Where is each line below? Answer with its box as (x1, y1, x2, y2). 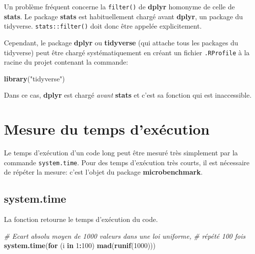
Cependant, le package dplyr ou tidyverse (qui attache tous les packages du (4, 37, 238, 47)
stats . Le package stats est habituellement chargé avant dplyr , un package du (4, 11, 243, 21)
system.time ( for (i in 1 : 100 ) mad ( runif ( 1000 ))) (4, 240, 156, 251)
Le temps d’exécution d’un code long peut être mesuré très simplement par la (4, 147, 238, 158)
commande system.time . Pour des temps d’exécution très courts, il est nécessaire (4, 157, 250, 167)
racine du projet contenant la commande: (4, 57, 128, 67)
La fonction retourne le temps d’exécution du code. (4, 214, 158, 224)
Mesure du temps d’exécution (4, 119, 210, 139)
